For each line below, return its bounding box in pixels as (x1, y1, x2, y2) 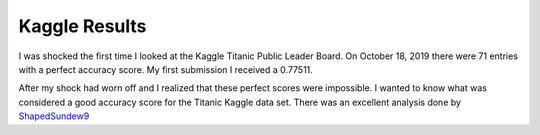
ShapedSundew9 (18, 110, 90, 122)
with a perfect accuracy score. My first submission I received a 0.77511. (18, 63, 314, 75)
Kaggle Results (18, 15, 147, 37)
